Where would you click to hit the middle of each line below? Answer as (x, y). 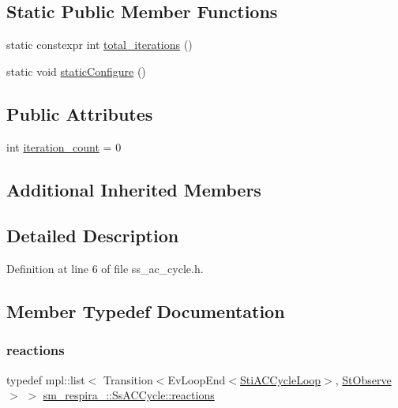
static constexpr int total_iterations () (99, 45)
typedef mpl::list (46, 379)
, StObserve (363, 379)
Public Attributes (80, 113)
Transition (128, 379)
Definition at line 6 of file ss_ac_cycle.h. (105, 269)
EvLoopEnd (197, 379)
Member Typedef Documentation (146, 311)
